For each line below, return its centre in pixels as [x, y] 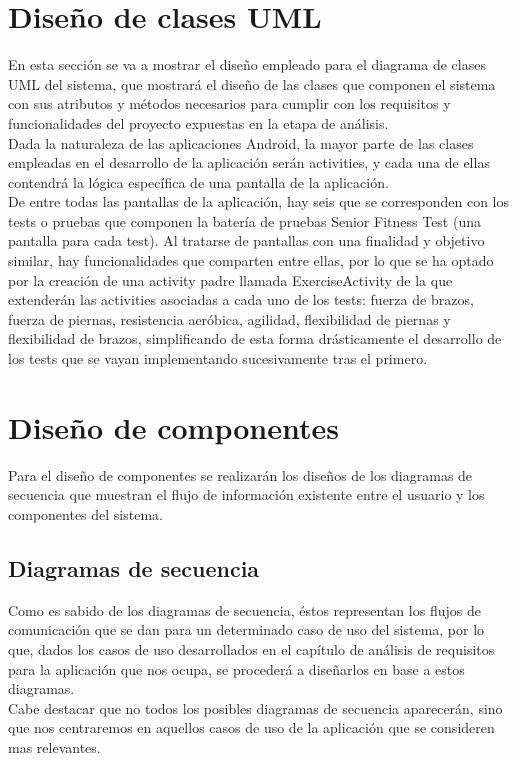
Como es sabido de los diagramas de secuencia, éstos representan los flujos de [244, 609]
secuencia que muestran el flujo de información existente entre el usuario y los [246, 494]
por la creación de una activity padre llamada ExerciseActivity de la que [230, 279]
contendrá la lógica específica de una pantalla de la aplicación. [198, 181]
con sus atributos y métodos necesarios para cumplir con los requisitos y [229, 103]
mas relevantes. [54, 746]
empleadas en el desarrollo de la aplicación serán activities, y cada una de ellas [249, 162]
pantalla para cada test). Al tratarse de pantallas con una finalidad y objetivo [246, 240]
